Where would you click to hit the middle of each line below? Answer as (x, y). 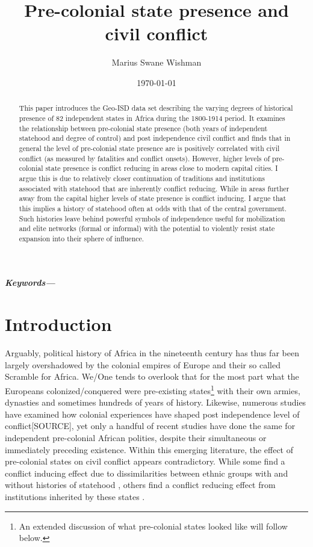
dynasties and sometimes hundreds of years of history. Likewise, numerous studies (156, 402)
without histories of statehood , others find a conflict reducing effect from (140, 485)
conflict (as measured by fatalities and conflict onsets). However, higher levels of (144, 158)
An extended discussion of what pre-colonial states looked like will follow (153, 526)
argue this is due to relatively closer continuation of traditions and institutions (142, 178)
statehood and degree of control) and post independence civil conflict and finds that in (155, 138)
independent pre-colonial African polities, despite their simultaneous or (136, 438)
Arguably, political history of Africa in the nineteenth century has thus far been (152, 353)
